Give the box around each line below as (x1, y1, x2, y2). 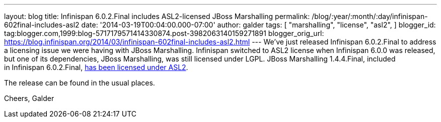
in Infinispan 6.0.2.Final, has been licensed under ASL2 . (4, 63, 188, 71)
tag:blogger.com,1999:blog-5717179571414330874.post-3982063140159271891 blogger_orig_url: (4, 29, 324, 37)
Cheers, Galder (4, 94, 54, 102)
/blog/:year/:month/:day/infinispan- (312, 12, 428, 20)
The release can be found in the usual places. (4, 78, 155, 87)
